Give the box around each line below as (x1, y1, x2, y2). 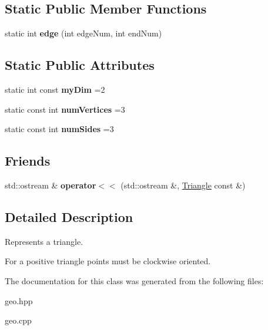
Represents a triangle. (5, 235, 83, 247)
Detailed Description (5, 207, 133, 225)
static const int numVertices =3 (5, 103, 125, 115)
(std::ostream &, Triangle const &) (120, 179, 246, 191)
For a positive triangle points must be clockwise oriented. (5, 255, 211, 267)
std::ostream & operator (5, 179, 96, 191)
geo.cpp (5, 314, 32, 326)
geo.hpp (5, 294, 33, 307)
